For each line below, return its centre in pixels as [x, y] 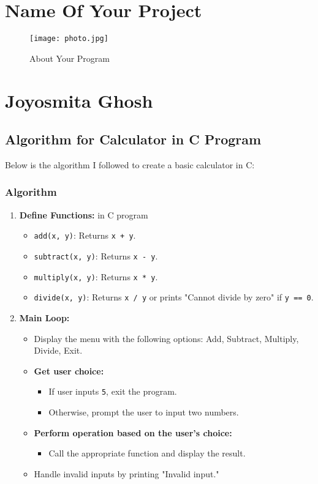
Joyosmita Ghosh [79, 100]
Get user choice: [69, 370]
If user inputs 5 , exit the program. [113, 391]
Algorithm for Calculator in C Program [133, 139]
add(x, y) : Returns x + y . [85, 235]
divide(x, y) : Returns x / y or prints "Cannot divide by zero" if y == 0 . [174, 297]
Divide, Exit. [58, 350]
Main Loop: [44, 317]
